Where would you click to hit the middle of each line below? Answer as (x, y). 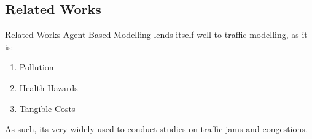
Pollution (37, 67)
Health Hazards (49, 87)
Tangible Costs (47, 108)
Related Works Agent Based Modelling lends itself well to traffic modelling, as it (156, 35)
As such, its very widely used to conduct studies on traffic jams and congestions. (156, 129)
